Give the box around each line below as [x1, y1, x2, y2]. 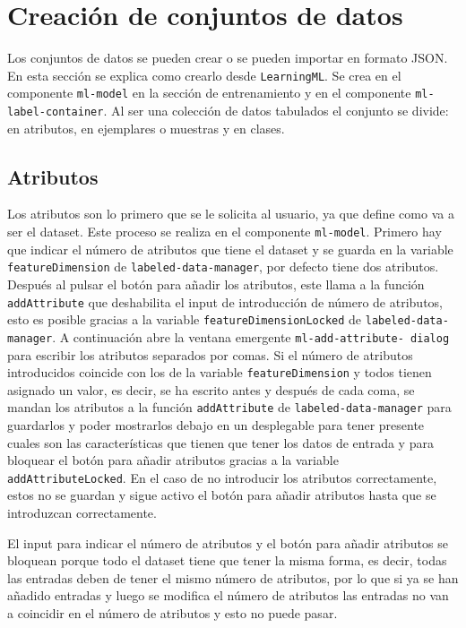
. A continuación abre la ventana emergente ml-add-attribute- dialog [52, 327, 450, 346]
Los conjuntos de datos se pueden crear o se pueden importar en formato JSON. [7, 48, 448, 67]
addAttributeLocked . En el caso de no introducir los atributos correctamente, [7, 468, 437, 486]
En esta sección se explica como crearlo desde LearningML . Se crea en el [7, 65, 401, 84]
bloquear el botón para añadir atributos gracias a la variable [7, 451, 339, 469]
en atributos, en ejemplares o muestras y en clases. [7, 118, 285, 137]
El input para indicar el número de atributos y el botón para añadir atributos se [7, 533, 448, 552]
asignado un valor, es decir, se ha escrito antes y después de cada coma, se [7, 380, 415, 399]
